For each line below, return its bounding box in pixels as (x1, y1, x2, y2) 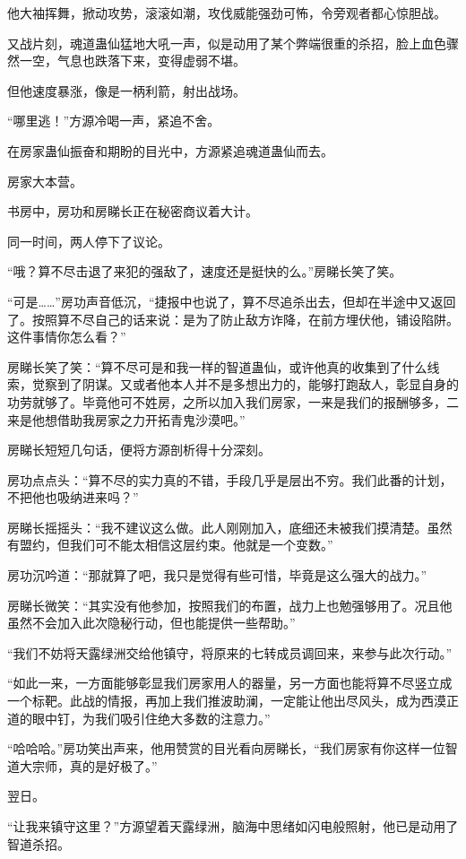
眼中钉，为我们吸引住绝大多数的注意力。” (31, 708, 271, 727)
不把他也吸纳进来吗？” (7, 488, 139, 507)
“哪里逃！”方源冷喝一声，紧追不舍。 (7, 111, 220, 130)
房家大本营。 (7, 171, 82, 190)
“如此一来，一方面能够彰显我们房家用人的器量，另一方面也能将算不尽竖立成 (7, 673, 453, 692)
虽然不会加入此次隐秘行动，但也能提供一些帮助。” (7, 613, 296, 632)
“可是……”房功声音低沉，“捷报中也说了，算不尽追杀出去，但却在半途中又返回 (7, 291, 456, 310)
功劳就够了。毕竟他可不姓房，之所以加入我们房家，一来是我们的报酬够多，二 (7, 392, 459, 411)
